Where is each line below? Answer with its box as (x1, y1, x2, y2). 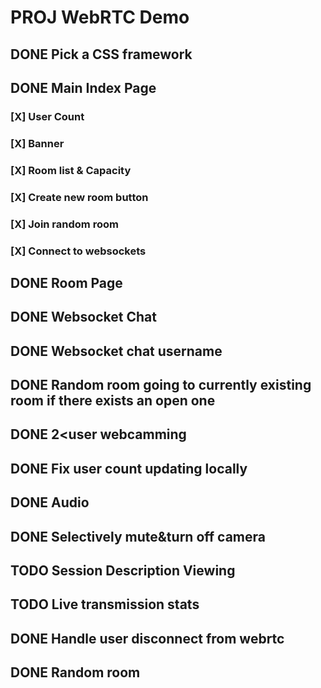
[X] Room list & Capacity (10, 163, 132, 177)
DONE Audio (10, 494, 90, 511)
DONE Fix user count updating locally (10, 460, 248, 477)
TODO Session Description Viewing (10, 562, 236, 580)
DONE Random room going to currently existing (10, 377, 312, 394)
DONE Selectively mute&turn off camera (10, 528, 266, 545)
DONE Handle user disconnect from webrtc (10, 630, 285, 647)
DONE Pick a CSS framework (10, 46, 193, 63)
